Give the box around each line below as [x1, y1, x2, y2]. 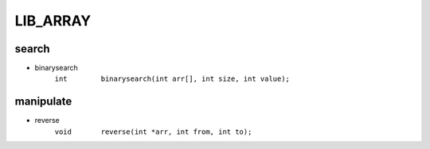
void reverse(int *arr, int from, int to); [54, 127, 252, 136]
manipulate [14, 95, 72, 109]
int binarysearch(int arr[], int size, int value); [54, 74, 291, 83]
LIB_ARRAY [14, 12, 92, 29]
